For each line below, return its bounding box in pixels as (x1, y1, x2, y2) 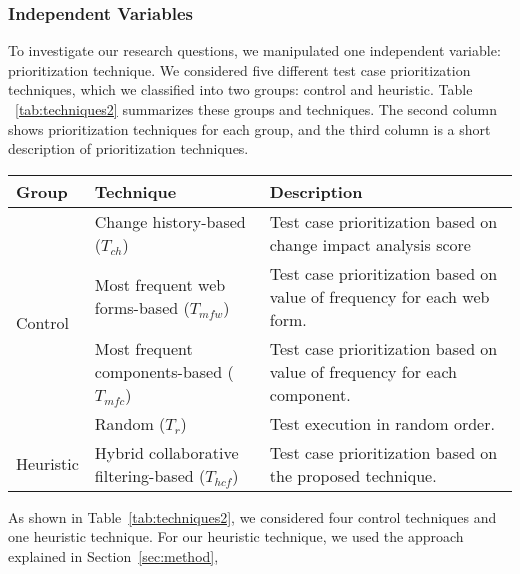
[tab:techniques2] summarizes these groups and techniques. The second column (15, 99, 498, 119)
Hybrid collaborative (94, 440, 239, 464)
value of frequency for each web (269, 284, 490, 308)
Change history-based (94, 209, 246, 233)
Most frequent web (94, 273, 226, 297)
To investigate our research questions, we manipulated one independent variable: (8, 40, 501, 61)
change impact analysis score (269, 232, 471, 256)
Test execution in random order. (269, 411, 495, 435)
